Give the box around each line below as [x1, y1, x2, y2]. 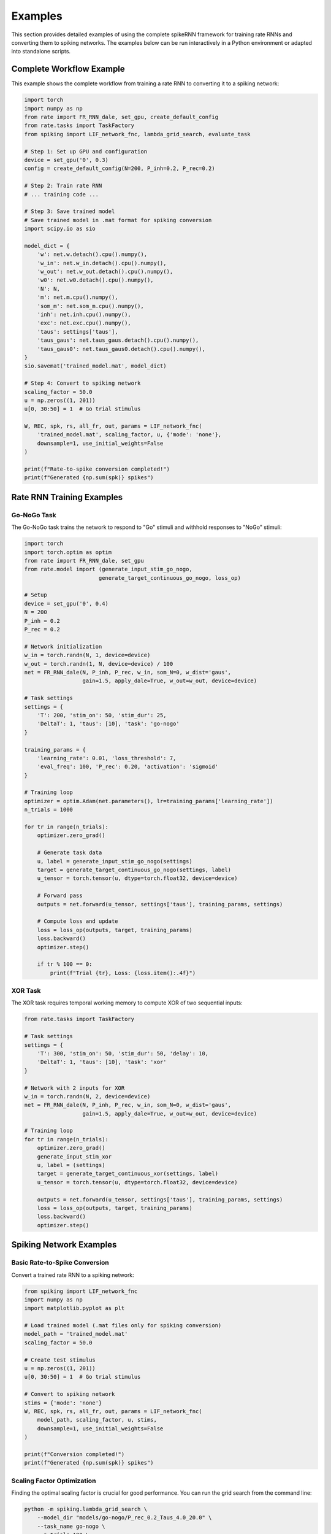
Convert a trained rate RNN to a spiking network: [11, 1271, 134, 1279]
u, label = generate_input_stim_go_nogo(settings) [37, 858, 192, 865]
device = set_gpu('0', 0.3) [24, 156, 108, 163]
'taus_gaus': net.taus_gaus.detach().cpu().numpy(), [37, 337, 199, 344]
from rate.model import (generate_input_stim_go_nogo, [24, 566, 192, 573]
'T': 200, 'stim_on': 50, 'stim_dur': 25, [37, 712, 167, 719]
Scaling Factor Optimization [11, 1476, 96, 1485]
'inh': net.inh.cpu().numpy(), [37, 310, 131, 318]
